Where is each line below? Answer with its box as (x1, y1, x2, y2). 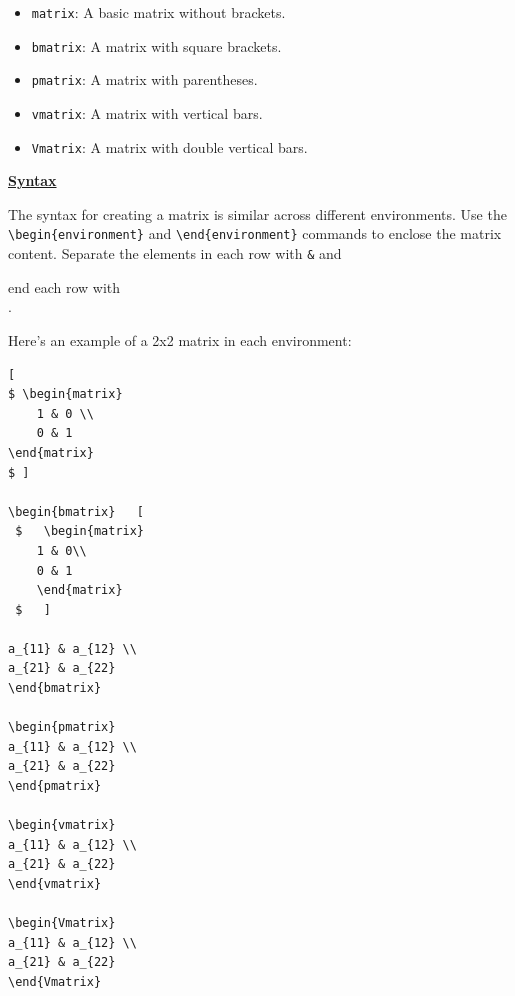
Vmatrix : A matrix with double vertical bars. (31, 136, 308, 157)
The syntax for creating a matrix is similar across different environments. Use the (8, 203, 507, 224)
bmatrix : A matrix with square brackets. (31, 35, 282, 56)
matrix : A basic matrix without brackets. (31, 2, 286, 22)
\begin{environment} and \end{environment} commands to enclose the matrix (8, 223, 502, 244)
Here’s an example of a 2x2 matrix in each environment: (8, 329, 352, 350)
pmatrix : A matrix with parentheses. (31, 69, 258, 90)
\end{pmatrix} (8, 779, 102, 794)
